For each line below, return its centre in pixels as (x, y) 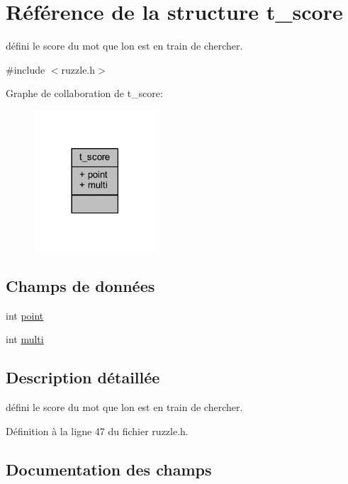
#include (26, 69)
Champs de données (80, 285)
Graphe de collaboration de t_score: (84, 93)
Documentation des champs (109, 469)
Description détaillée (83, 377)
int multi (25, 339)
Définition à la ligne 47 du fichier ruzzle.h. (97, 430)
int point (25, 315)
